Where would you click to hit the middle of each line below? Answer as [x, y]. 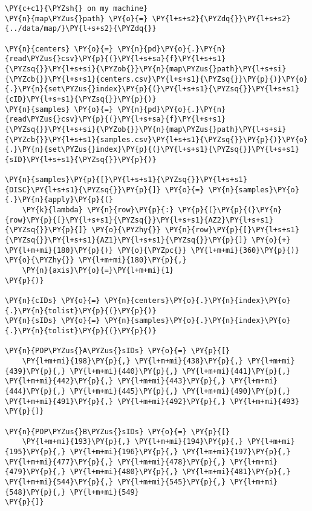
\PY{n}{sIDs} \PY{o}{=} [53, 321]
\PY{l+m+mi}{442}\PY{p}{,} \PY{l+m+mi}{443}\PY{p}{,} [115, 381]
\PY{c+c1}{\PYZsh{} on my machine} [76, 8]
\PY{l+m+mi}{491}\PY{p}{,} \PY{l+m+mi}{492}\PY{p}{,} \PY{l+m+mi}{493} [152, 401]
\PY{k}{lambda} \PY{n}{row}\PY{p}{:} [98, 210]
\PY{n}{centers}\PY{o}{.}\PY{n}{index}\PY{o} [197, 301]
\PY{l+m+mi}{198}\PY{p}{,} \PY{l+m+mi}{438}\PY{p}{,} [132, 361]
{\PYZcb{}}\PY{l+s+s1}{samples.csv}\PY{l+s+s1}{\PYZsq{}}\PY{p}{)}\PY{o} [157, 139]
